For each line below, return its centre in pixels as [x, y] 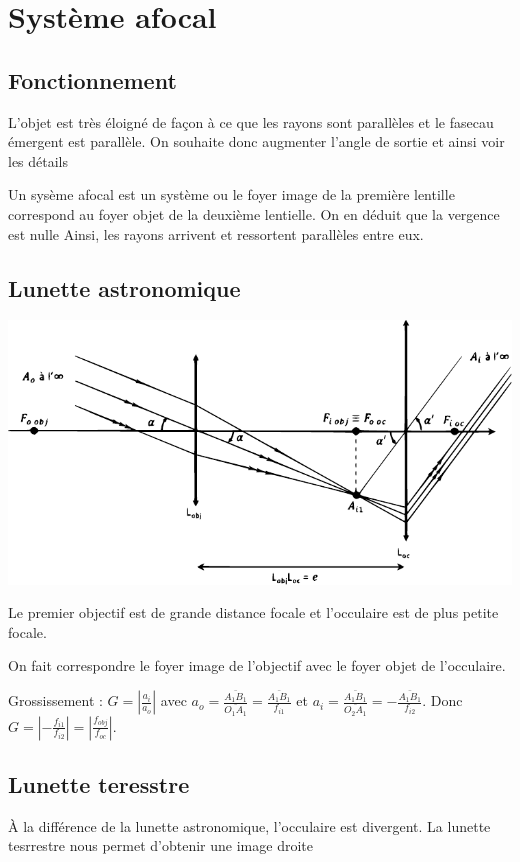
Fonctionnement [92, 79]
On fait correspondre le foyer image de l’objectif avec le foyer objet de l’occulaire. [257, 665]
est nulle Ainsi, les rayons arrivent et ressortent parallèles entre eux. [216, 233]
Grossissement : [55, 700]
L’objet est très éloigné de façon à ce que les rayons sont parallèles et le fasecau [251, 121]
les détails [38, 160]
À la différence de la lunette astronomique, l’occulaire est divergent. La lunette [249, 825]
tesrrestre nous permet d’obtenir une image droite [160, 845]
